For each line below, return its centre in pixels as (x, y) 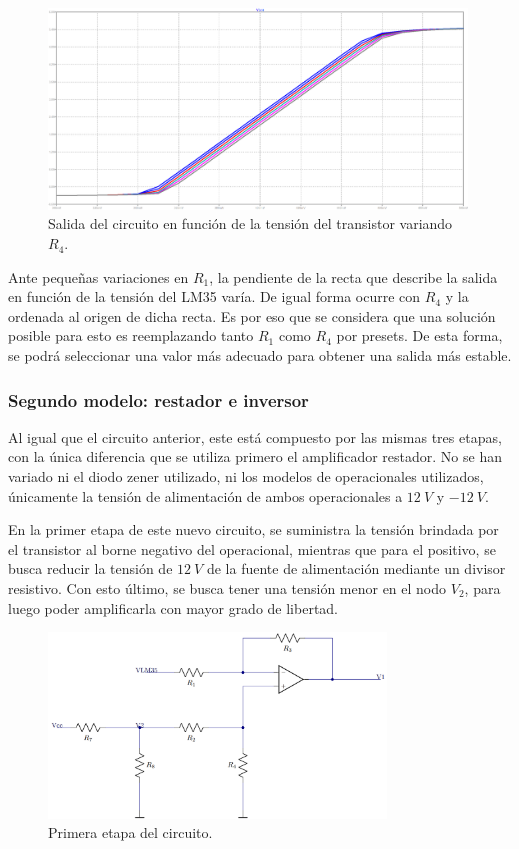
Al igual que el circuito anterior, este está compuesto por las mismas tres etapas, (255, 436)
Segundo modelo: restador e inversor (158, 399)
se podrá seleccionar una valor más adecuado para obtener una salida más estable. (260, 355)
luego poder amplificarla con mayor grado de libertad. (173, 607)
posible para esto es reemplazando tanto (131, 335)
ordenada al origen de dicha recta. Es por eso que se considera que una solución (252, 315)
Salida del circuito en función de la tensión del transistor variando (250, 223)
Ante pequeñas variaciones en (98, 276)
